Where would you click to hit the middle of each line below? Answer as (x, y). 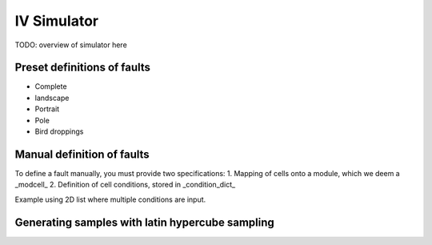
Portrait (47, 109)
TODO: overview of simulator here (71, 45)
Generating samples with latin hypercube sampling (145, 222)
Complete (51, 86)
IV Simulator (57, 21)
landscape (52, 98)
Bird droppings (59, 131)
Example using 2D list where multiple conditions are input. (110, 199)
